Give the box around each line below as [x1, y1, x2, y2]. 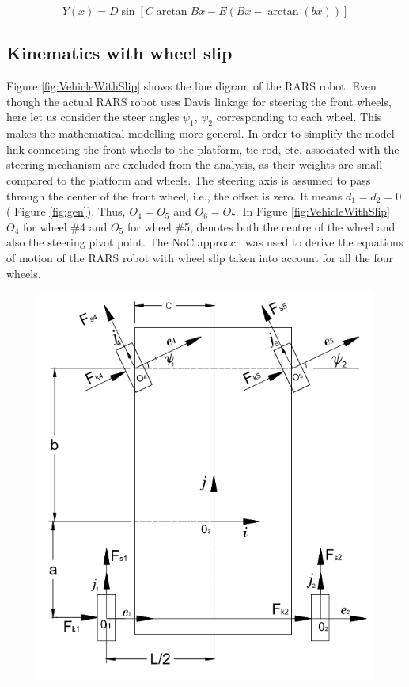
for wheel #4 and [23, 218, 108, 235]
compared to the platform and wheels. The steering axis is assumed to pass [6, 171, 371, 188]
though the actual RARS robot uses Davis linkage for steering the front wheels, [6, 93, 392, 109]
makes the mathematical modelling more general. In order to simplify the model [6, 125, 395, 142]
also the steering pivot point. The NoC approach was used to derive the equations [6, 234, 403, 250]
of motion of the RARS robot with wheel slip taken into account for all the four [6, 249, 394, 265]
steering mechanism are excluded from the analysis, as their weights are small [6, 156, 383, 173]
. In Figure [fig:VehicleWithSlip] [235, 203, 390, 219]
